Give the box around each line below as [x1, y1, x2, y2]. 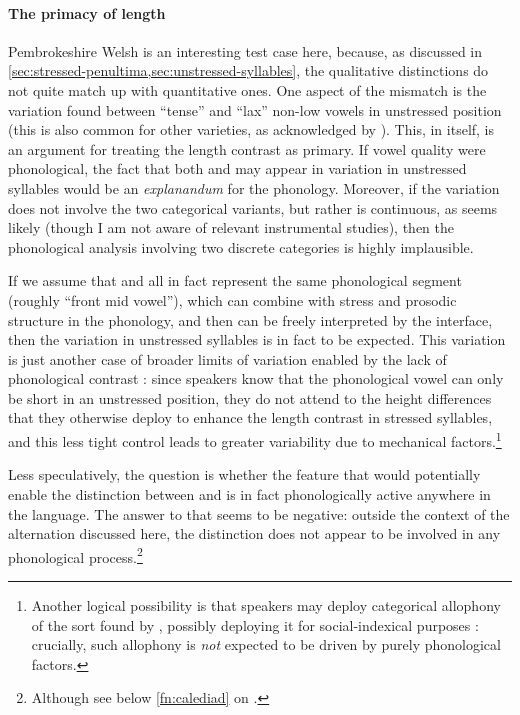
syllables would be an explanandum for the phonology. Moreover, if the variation [8, 177, 500, 198]
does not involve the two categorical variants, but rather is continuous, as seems [8, 197, 498, 218]
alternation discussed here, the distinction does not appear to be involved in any [8, 523, 501, 544]
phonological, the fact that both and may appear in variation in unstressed [8, 158, 467, 179]
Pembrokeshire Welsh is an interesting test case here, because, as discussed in [8, 40, 483, 61]
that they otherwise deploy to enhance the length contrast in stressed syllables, [8, 407, 493, 428]
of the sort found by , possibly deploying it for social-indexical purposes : [31, 614, 479, 635]
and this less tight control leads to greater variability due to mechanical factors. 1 [8, 428, 502, 451]
